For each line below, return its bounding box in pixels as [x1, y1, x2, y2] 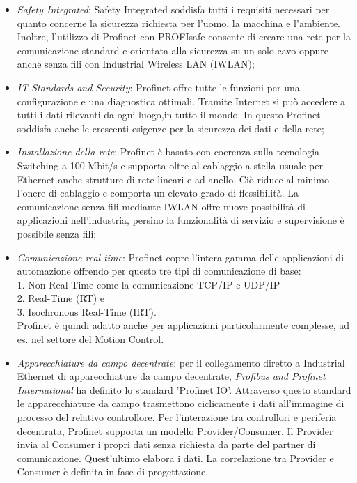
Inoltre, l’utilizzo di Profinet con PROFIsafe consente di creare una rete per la [17, 29, 351, 44]
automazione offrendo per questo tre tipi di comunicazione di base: [17, 263, 301, 278]
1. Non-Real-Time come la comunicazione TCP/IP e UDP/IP [17, 277, 280, 291]
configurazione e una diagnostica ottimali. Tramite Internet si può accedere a [17, 93, 346, 108]
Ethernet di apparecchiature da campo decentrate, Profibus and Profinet [17, 369, 326, 383]
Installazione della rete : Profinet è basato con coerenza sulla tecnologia [17, 144, 320, 159]
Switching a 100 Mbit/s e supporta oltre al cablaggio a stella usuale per [17, 158, 323, 172]
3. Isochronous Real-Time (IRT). [17, 304, 157, 319]
